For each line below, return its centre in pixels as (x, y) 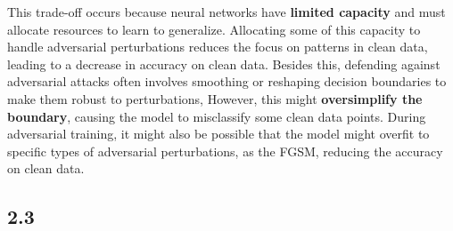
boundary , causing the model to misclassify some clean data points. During (217, 116)
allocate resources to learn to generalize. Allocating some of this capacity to (214, 29)
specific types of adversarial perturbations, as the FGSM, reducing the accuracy (225, 151)
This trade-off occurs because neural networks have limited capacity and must (226, 12)
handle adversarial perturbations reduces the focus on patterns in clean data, (218, 47)
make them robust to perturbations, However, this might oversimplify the (215, 98)
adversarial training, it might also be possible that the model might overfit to (218, 134)
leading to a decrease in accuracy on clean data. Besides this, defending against (224, 64)
